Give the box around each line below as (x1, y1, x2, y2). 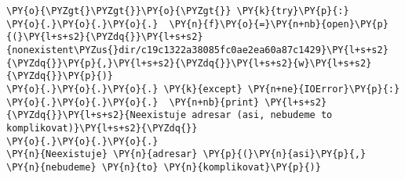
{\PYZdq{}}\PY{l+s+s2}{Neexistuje (6, 109, 187, 121)
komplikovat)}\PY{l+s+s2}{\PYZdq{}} (6, 122, 198, 134)
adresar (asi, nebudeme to (192, 109, 333, 121)
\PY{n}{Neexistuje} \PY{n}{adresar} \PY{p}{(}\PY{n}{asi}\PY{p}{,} (6, 149, 367, 160)
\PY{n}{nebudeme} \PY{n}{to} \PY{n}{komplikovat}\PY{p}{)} (6, 161, 321, 173)
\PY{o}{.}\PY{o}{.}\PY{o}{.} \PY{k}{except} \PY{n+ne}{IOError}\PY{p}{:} (6, 83, 400, 95)
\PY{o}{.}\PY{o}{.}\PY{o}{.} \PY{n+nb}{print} (6, 96, 260, 108)
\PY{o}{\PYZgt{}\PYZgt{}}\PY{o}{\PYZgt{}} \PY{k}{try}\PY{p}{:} (6, 5, 349, 16)
